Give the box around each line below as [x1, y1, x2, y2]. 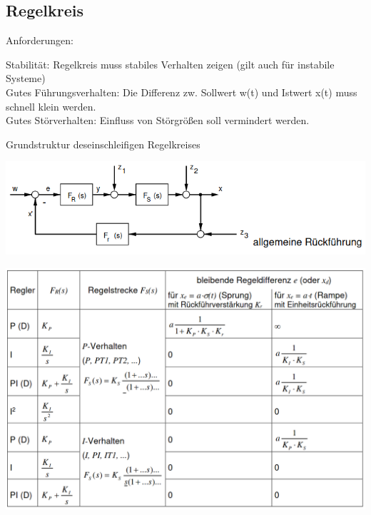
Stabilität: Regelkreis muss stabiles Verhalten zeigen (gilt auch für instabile [6, 56, 335, 71]
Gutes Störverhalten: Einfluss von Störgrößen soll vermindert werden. [6, 113, 310, 128]
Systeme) [6, 71, 46, 86]
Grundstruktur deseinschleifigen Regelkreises [6, 136, 200, 151]
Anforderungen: [6, 33, 74, 48]
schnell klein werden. [6, 98, 96, 113]
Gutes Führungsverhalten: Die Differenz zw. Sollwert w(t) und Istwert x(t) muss [6, 84, 357, 99]
